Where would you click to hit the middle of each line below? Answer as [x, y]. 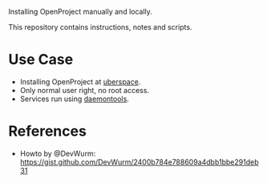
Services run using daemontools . [75, 99]
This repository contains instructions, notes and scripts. [100, 27]
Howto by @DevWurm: [58, 153]
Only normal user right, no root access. [85, 90]
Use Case [41, 60]
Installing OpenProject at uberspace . [80, 81]
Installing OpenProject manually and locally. [80, 12]
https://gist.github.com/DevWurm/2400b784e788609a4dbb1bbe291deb [139, 162]
